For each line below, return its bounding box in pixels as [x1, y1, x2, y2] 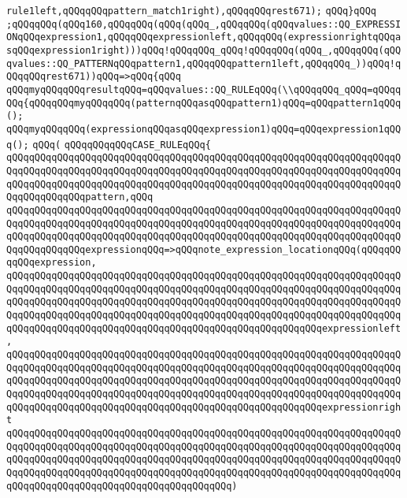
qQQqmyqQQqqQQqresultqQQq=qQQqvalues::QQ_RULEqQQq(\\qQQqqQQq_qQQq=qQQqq [6, 84, 401, 95]
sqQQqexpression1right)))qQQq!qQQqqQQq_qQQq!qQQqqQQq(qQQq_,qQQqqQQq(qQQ [6, 44, 401, 56]
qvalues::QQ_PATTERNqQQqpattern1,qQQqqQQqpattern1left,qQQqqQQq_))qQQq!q [6, 58, 401, 69]
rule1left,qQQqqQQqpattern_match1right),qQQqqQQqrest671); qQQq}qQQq [6, 6, 377, 17]
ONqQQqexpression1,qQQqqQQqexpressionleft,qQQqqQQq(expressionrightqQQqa [6, 32, 401, 43]
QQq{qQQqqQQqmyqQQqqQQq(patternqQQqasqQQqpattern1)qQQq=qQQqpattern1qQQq [6, 97, 401, 109]
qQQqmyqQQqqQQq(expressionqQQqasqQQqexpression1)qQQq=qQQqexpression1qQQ [6, 123, 401, 135]
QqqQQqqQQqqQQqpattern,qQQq [6, 191, 154, 203]
